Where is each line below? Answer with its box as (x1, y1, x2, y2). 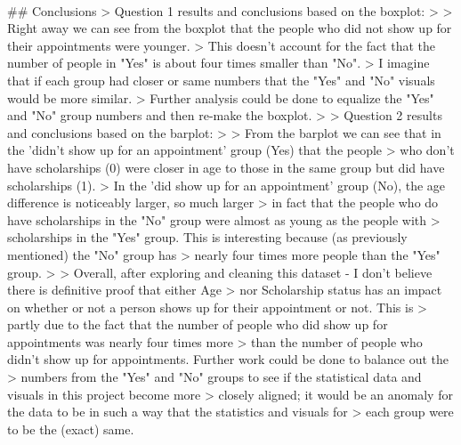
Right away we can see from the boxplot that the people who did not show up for (7, 19, 452, 37)
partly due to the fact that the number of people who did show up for (7, 315, 388, 334)
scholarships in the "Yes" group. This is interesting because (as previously (7, 228, 408, 247)
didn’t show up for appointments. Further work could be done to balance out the (7, 350, 449, 368)
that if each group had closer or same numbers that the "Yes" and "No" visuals (7, 70, 435, 89)
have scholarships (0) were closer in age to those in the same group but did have (7, 158, 445, 176)
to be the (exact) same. (7, 419, 134, 438)
